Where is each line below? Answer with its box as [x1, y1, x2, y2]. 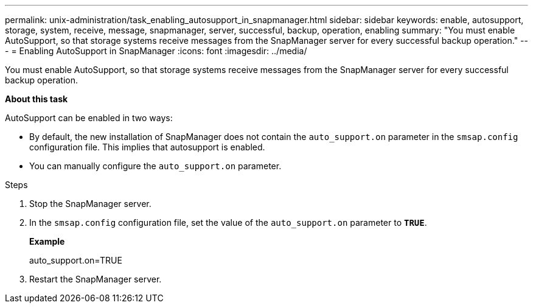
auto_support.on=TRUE [29, 255, 122, 265]
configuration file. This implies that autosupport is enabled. [29, 142, 265, 152]
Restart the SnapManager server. [29, 274, 162, 284]
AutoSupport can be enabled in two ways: [5, 113, 173, 123]
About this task [5, 94, 68, 104]
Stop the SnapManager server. [29, 198, 152, 209]
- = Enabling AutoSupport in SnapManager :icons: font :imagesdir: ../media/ [5, 46, 307, 56]
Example [29, 236, 65, 247]
